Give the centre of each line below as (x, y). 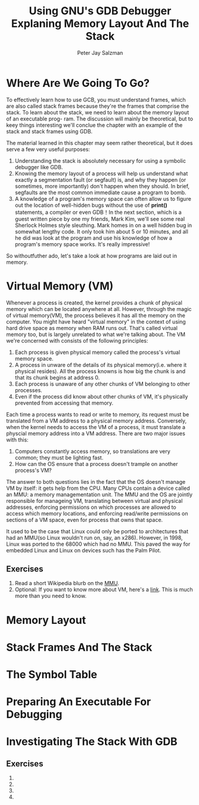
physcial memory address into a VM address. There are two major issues (96, 433)
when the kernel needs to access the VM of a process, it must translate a (96, 427)
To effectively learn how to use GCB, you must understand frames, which (96, 100)
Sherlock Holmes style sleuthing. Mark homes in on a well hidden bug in (103, 225)
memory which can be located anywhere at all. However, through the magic (99, 309)
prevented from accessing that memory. (64, 403)
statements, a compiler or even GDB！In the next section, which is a (98, 212)
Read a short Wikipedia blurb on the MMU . (67, 583)
